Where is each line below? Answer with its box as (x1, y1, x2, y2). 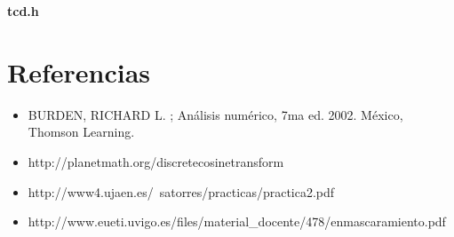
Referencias (7, 53, 151, 90)
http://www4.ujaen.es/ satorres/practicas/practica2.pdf (28, 182, 335, 201)
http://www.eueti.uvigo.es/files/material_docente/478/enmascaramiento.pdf (28, 212, 446, 231)
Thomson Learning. (28, 122, 135, 141)
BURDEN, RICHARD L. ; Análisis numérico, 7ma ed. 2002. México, (28, 105, 403, 123)
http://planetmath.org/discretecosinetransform (28, 152, 284, 170)
